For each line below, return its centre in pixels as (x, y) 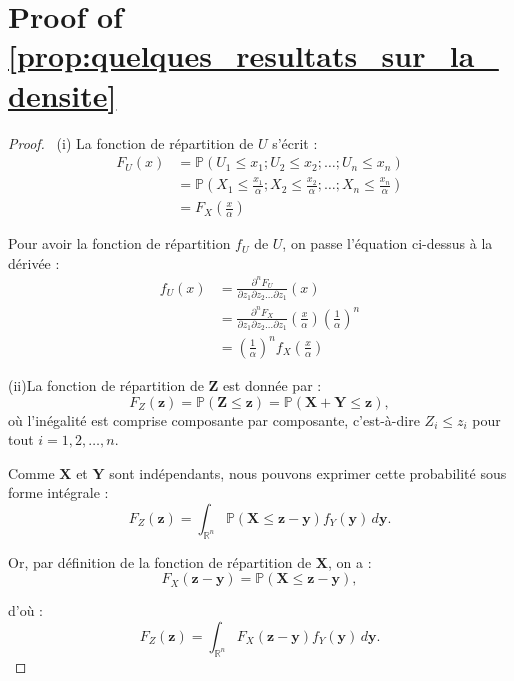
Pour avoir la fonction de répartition (119, 243)
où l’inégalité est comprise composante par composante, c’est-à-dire (214, 419)
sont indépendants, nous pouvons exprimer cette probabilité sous (308, 472)
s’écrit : (295, 142)
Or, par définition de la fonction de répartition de (160, 561)
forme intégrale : (58, 492)
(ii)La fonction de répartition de (106, 384)
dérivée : (34, 262)
